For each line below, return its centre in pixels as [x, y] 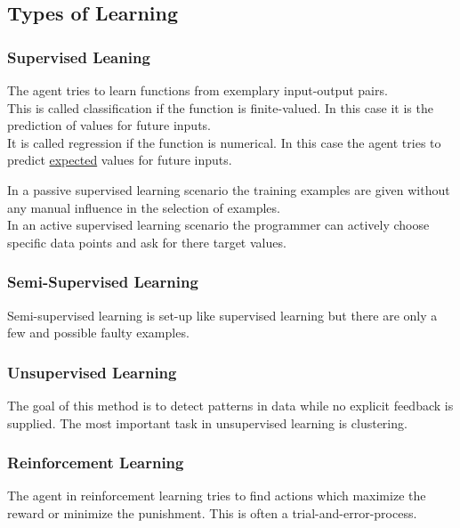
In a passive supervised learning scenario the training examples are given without [229, 189]
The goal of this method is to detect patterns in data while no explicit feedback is [230, 405]
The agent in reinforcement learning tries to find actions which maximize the [217, 496]
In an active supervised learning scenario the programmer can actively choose [218, 225]
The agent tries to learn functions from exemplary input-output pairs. [198, 90]
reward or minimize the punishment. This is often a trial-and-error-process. [212, 512]
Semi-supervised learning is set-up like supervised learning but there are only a [222, 315]
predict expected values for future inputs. [120, 160]
